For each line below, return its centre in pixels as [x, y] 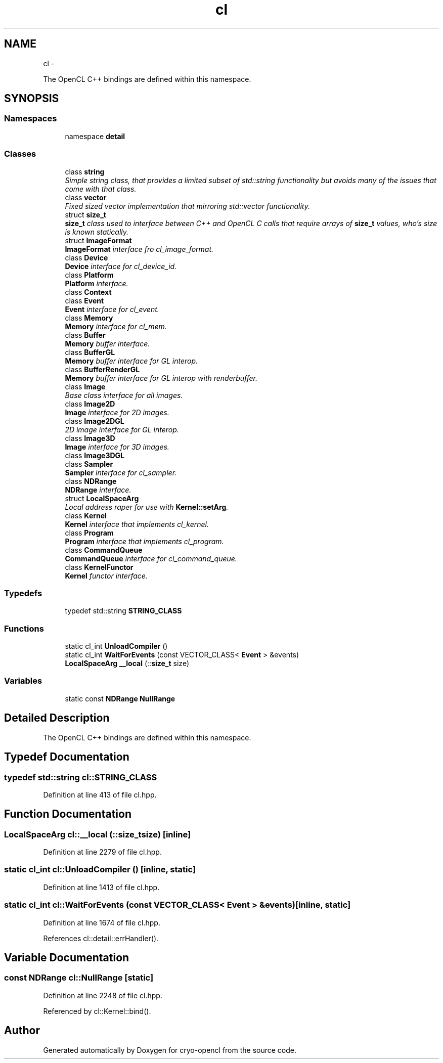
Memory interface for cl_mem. [116, 326]
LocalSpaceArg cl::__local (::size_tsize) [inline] [98, 834]
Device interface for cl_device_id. [121, 266]
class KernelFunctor [99, 567]
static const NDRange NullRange [120, 698]
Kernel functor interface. [106, 575]
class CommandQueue [104, 550]
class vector [86, 197]
